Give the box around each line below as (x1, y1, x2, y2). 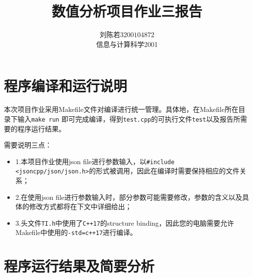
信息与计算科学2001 (96, 39, 158, 49)
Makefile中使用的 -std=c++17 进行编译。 (15, 227, 137, 237)
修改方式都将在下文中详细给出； (29, 201, 132, 212)
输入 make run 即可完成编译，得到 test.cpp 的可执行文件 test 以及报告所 (17, 113, 240, 124)
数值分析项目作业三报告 (51, 1, 202, 21)
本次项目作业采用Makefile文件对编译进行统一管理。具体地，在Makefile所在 (4, 104, 238, 114)
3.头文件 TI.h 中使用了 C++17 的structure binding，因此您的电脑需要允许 (15, 217, 234, 228)
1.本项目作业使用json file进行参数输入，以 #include (15, 156, 175, 166)
